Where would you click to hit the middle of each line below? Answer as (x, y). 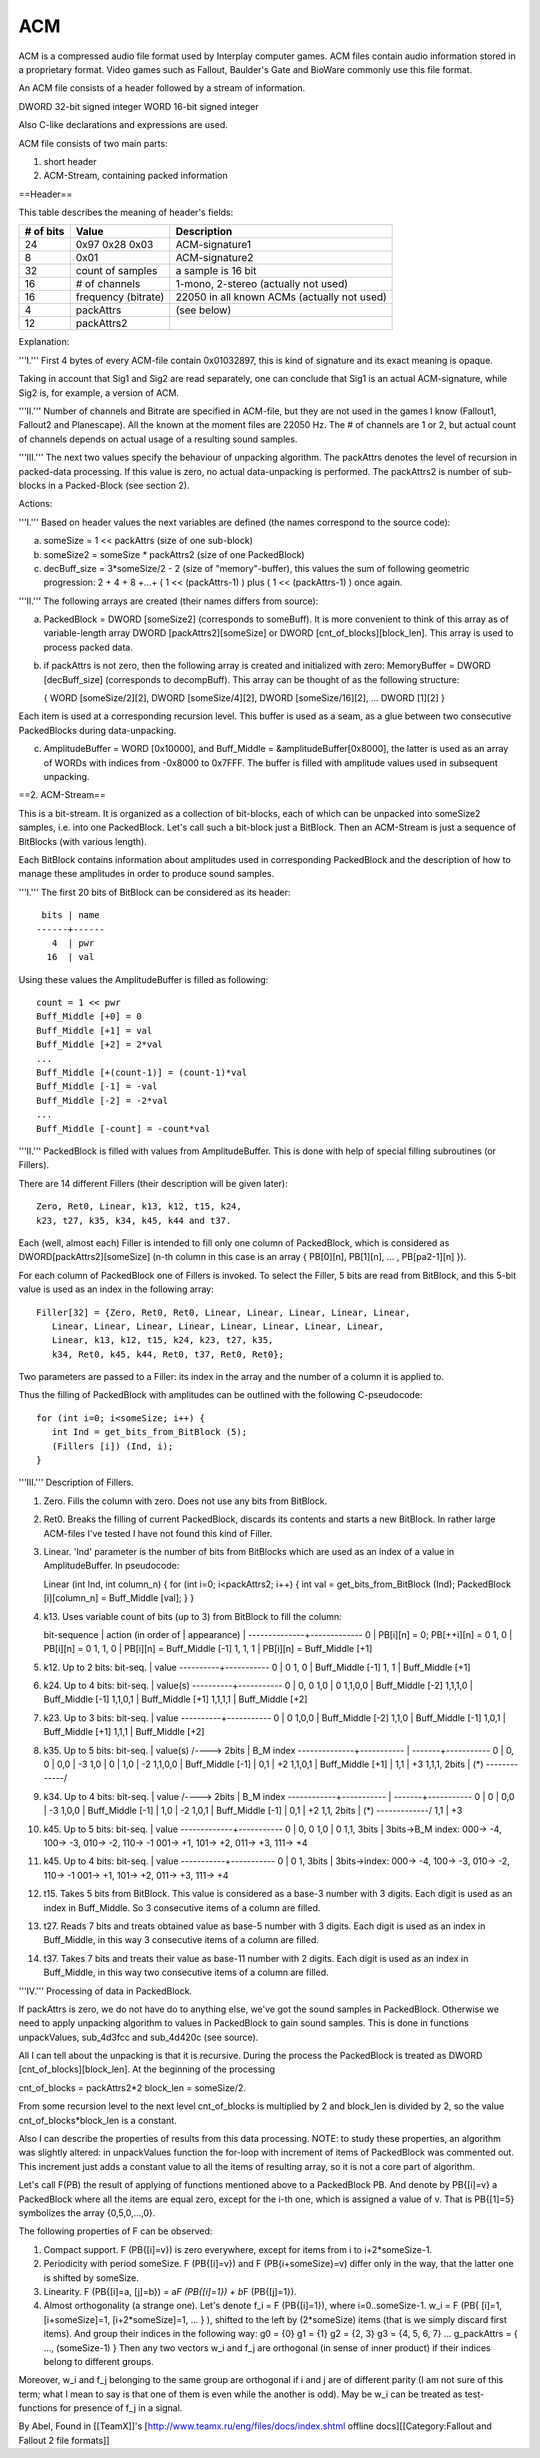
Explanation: (44, 342)
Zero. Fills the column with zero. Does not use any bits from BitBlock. (185, 1501)
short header (70, 161)
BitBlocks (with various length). (82, 841)
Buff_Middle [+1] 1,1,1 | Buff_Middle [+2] (124, 1732)
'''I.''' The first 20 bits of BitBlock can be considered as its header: (154, 892)
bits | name (70, 915)
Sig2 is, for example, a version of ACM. (99, 392)
